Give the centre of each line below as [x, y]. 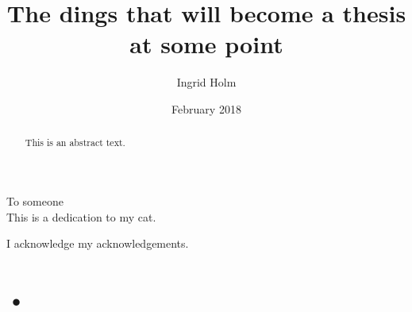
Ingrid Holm [206, 82]
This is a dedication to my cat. [81, 216]
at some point [206, 44]
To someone [35, 200]
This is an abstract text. [75, 143]
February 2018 [206, 108]
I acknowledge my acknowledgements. [98, 243]
